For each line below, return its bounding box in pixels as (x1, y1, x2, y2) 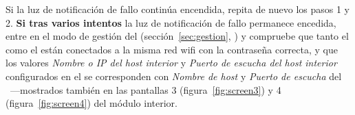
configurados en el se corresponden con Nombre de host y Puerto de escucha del (6, 68, 342, 83)
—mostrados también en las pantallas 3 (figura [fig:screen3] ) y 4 (10, 82, 281, 97)
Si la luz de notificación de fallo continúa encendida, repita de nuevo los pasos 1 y (6, 2, 349, 16)
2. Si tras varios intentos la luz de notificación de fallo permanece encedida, (6, 15, 336, 29)
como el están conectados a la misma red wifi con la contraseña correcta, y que (6, 42, 338, 56)
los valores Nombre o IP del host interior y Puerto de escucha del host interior (6, 55, 337, 70)
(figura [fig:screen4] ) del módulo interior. (6, 96, 177, 110)
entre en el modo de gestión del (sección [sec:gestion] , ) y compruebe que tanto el (6, 29, 349, 43)
